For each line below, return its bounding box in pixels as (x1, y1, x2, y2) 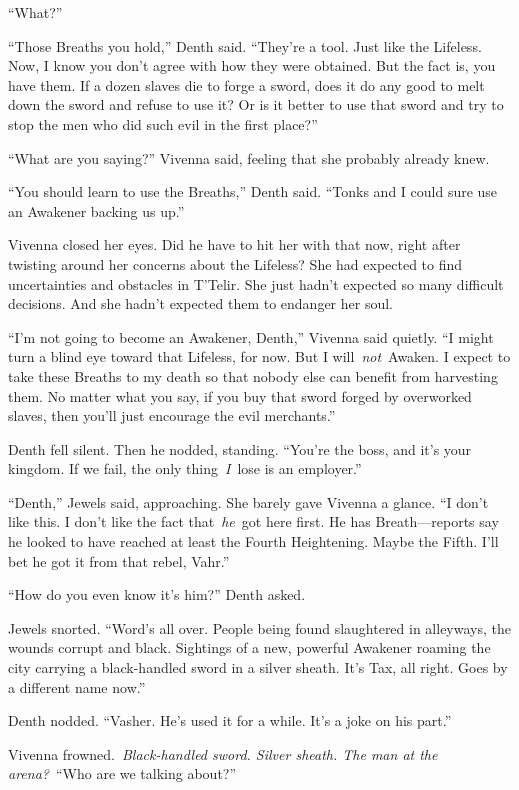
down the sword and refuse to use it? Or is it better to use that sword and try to (8, 94, 504, 115)
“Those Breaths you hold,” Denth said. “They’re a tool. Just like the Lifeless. (8, 35, 482, 56)
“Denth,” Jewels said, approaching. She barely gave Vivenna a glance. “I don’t (8, 491, 489, 512)
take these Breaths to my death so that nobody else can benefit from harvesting (8, 365, 498, 386)
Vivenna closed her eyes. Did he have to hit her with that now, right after (8, 234, 461, 255)
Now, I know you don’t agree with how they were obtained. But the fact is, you (8, 55, 496, 76)
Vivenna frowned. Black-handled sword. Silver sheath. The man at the (8, 743, 438, 764)
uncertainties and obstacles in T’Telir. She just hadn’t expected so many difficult (8, 273, 504, 294)
